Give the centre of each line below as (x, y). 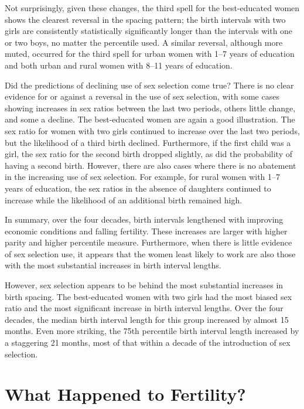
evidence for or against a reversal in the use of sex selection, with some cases (142, 96)
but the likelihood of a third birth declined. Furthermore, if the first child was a (148, 142)
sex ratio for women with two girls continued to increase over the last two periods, (152, 130)
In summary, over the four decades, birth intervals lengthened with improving (144, 219)
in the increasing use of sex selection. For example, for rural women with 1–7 (143, 177)
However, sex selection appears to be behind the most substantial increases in (144, 285)
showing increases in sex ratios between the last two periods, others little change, (150, 108)
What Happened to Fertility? (125, 394)
